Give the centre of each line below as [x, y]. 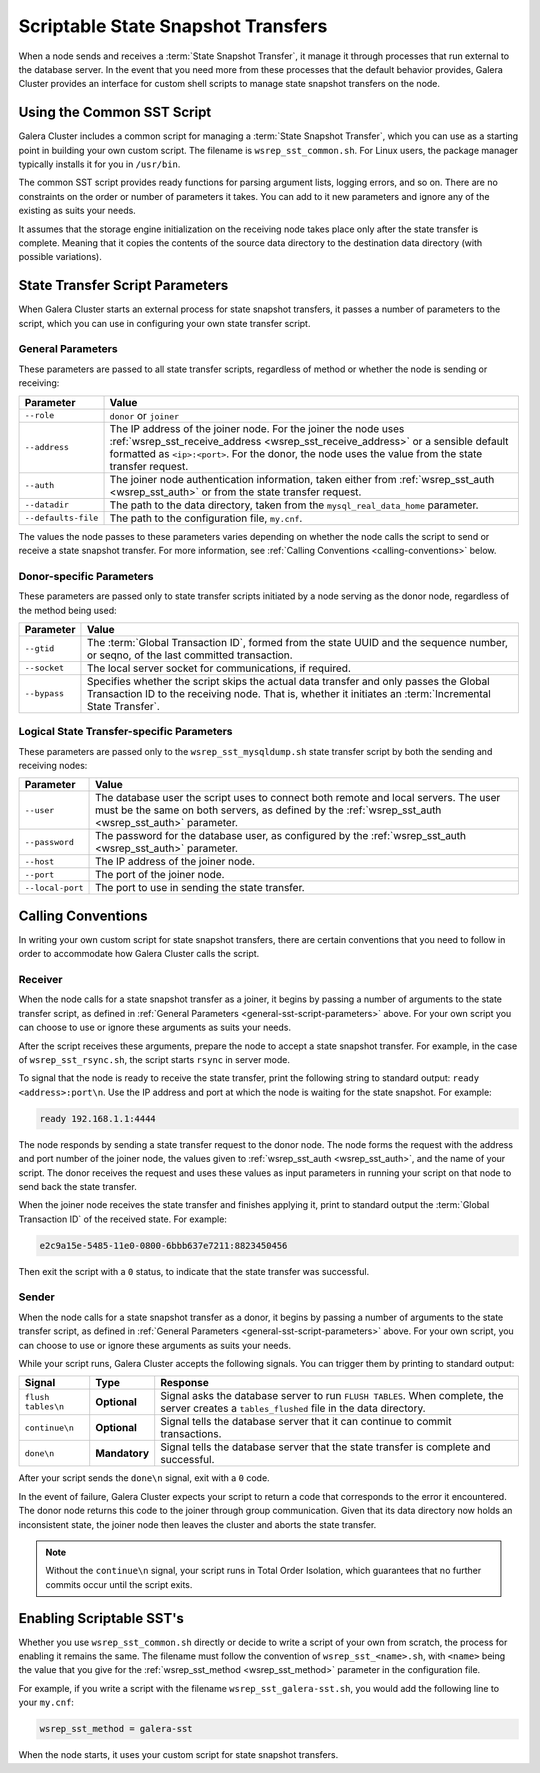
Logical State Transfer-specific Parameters [126, 732]
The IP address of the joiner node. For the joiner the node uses [257, 428]
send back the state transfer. [77, 1186]
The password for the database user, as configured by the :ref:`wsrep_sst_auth [281, 836]
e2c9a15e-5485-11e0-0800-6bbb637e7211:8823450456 [163, 1245]
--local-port [54, 887]
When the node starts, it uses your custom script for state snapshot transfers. [178, 1755]
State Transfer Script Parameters [123, 285]
